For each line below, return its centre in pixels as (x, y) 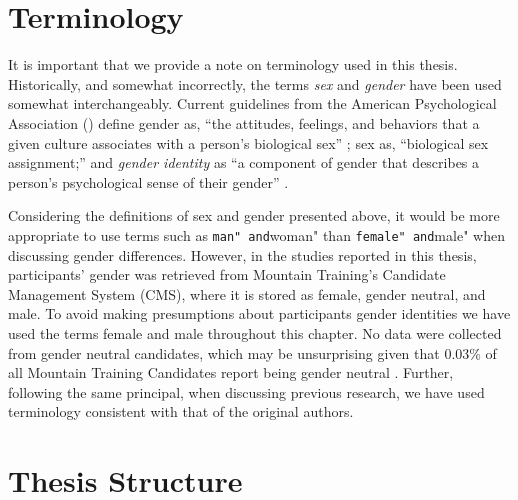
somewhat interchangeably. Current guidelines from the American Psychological (252, 103)
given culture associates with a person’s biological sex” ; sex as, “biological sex (248, 142)
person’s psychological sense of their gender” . (148, 181)
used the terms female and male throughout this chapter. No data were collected (255, 332)
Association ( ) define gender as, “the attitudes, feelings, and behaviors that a (244, 122)
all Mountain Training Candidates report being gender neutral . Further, (231, 372)
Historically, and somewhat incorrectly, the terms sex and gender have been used (255, 83)
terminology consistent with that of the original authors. (181, 411)
